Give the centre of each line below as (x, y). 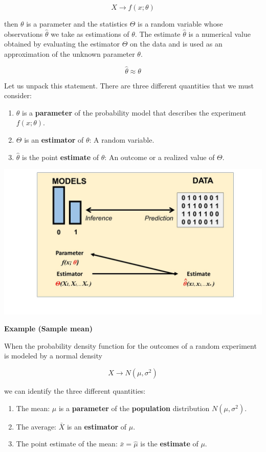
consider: (18, 95)
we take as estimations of (90, 33)
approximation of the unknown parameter (70, 53)
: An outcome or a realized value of (160, 157)
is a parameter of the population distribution (134, 408)
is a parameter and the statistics (77, 24)
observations (24, 33)
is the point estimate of (61, 157)
